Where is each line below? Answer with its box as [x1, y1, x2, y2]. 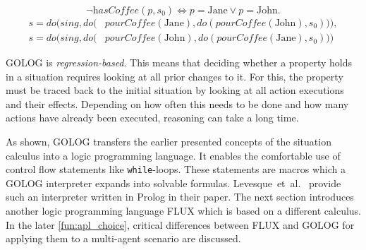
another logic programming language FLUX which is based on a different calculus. [6, 203, 361, 218]
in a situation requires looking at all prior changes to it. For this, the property [6, 69, 343, 83]
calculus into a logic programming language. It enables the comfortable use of [6, 148, 341, 162]
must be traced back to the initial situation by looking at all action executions [6, 83, 344, 97]
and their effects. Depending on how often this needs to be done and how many [6, 96, 349, 111]
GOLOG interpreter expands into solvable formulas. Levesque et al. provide [6, 175, 341, 190]
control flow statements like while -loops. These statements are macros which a [6, 162, 346, 177]
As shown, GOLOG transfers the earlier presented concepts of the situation [6, 134, 331, 149]
